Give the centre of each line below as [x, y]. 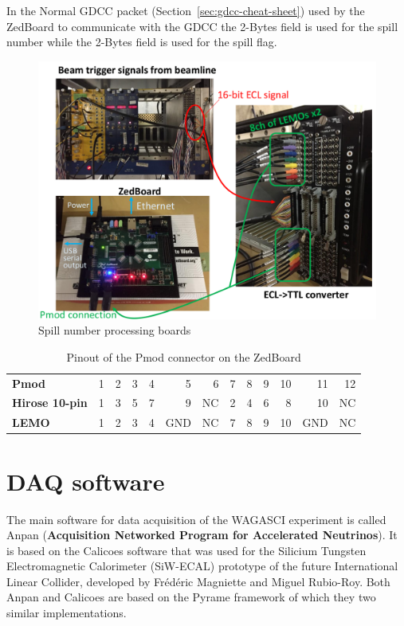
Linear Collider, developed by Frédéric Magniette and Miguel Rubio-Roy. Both [198, 581]
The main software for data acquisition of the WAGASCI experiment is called [196, 519]
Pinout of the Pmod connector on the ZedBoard [184, 356]
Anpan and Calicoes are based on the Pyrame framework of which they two [191, 597]
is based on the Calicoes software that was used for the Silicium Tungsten [186, 550]
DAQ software [86, 481]
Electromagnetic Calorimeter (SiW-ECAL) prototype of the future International [202, 566]
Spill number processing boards [115, 330]
